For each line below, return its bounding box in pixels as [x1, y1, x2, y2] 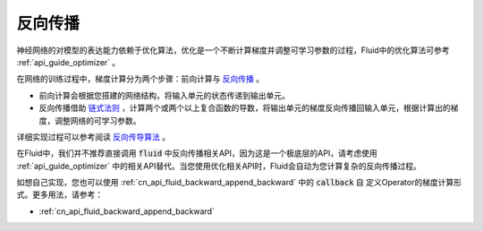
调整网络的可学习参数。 [54, 115, 141, 125]
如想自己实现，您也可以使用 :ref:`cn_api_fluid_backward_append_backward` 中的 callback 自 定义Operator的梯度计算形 [16, 177, 462, 188]
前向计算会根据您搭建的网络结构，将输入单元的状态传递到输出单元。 [38, 90, 290, 100]
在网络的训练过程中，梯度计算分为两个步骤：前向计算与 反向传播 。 [16, 73, 264, 84]
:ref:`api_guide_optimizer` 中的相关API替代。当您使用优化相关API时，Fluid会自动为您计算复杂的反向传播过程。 [16, 160, 422, 171]
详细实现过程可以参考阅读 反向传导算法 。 [16, 131, 170, 142]
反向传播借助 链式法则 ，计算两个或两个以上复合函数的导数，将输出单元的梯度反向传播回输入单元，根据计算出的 [38, 103, 451, 114]
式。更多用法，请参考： [16, 189, 103, 201]
